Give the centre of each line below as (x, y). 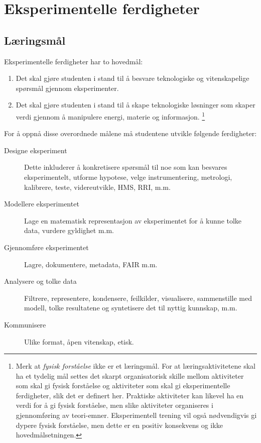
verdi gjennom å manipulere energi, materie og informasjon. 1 (110, 116)
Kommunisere (25, 324)
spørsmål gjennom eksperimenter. (67, 88)
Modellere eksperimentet (42, 204)
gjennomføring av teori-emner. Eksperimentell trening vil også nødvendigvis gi (136, 415)
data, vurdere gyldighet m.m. (69, 230)
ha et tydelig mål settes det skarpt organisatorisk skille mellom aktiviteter (130, 375)
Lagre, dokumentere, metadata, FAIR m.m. (91, 264)
